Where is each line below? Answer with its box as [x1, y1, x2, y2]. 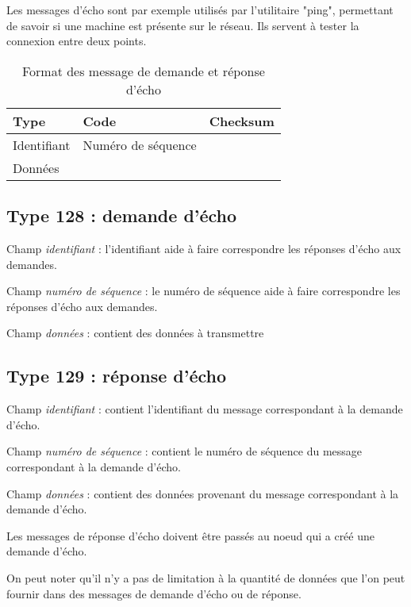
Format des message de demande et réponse [21, 61, 265, 80]
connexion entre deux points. [6, 33, 147, 49]
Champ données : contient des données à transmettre [6, 325, 264, 341]
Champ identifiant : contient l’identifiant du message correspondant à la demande [6, 401, 403, 417]
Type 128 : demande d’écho [6, 203, 237, 228]
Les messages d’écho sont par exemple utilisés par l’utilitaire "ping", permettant [6, 2, 394, 17]
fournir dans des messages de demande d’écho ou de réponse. [6, 585, 302, 601]
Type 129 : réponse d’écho [6, 363, 227, 388]
